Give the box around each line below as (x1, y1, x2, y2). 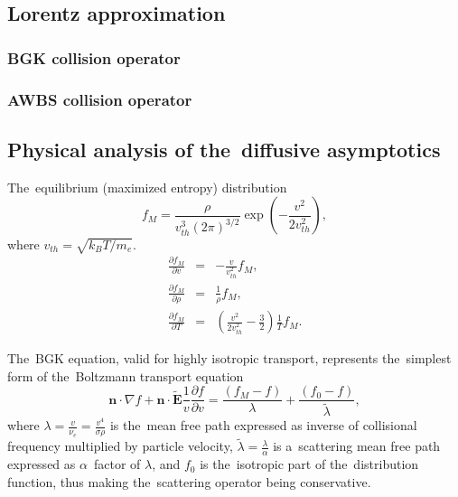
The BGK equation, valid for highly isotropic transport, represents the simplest (7, 349, 452, 368)
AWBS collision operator (7, 88, 192, 110)
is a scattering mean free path (273, 436, 441, 455)
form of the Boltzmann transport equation (7, 366, 244, 385)
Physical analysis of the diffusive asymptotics (7, 135, 441, 163)
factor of (93, 455, 141, 474)
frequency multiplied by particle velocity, (7, 436, 233, 455)
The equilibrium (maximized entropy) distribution (7, 177, 287, 196)
